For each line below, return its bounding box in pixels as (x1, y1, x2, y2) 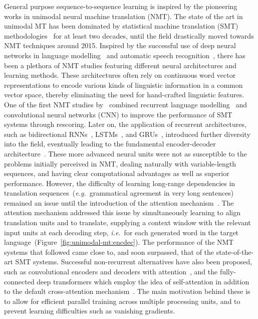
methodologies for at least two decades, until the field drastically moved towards (4, 30, 254, 41)
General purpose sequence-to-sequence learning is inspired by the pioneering (4, 1, 237, 11)
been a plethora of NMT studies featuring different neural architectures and (4, 60, 237, 70)
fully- (219, 266, 236, 277)
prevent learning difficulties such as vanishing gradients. (4, 305, 175, 316)
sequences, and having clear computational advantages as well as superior (4, 168, 229, 179)
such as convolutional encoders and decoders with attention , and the (4, 266, 218, 277)
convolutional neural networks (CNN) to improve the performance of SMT (4, 109, 232, 119)
